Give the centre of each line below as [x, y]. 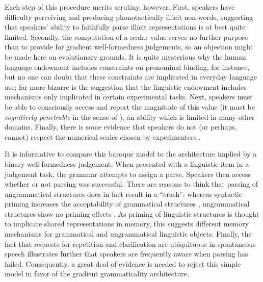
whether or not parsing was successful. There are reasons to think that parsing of [131, 184]
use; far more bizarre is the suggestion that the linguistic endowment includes [126, 86]
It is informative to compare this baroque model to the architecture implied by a [131, 154]
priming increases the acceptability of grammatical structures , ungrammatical [127, 204]
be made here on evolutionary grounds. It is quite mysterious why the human [125, 56]
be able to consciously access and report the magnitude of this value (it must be [130, 106]
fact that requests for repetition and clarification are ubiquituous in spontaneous [130, 243]
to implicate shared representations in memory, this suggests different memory [127, 224]
